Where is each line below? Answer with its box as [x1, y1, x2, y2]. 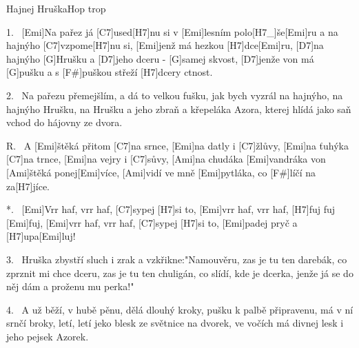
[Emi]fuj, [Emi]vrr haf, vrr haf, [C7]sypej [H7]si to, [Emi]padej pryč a [6, 215, 298, 229]
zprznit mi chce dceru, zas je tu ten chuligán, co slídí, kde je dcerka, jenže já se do [6, 265, 353, 280]
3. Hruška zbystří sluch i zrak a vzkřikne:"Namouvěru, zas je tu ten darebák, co [6, 252, 347, 266]
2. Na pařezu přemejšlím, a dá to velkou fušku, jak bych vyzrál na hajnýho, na [6, 88, 343, 102]
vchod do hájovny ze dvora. [6, 115, 123, 130]
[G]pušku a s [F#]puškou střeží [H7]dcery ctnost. [6, 65, 213, 79]
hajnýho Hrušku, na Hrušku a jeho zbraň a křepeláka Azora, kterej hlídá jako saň [6, 101, 351, 116]
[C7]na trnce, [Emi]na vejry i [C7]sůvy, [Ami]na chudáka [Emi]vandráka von [6, 152, 326, 166]
